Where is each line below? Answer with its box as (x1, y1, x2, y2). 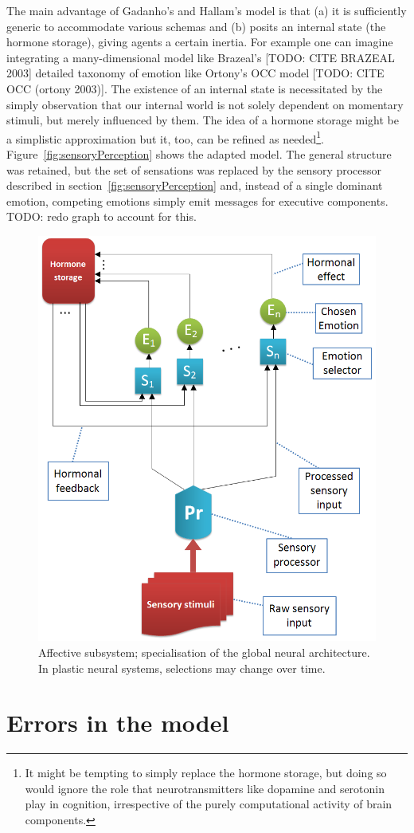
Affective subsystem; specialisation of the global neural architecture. (38, 643, 370, 660)
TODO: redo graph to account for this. (6, 208, 197, 225)
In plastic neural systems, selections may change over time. (38, 659, 326, 676)
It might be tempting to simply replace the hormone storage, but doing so (25, 764, 387, 781)
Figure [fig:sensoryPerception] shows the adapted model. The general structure (6, 146, 392, 162)
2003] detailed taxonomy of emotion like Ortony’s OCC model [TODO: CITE (6, 65, 385, 81)
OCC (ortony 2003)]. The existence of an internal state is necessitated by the (6, 80, 383, 96)
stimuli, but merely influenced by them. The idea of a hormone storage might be (6, 112, 399, 128)
